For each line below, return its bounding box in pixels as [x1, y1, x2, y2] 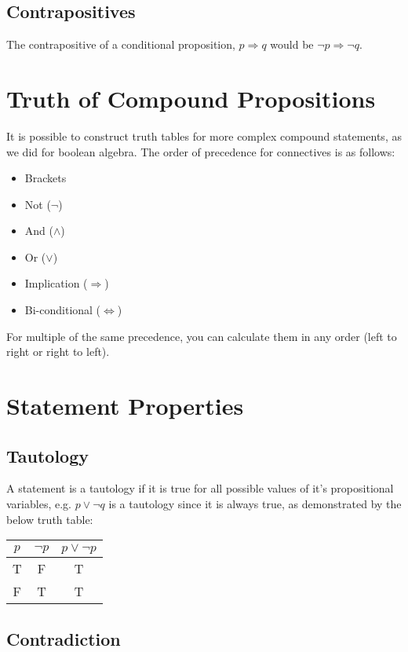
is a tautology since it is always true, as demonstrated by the [108, 496, 402, 512]
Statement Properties [6, 390, 244, 422]
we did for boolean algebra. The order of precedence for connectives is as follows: [6, 143, 395, 159]
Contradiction [6, 626, 121, 650]
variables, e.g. [6, 496, 71, 512]
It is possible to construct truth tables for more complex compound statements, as [6, 127, 402, 144]
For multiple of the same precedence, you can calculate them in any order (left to [6, 328, 397, 344]
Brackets [24, 170, 67, 186]
